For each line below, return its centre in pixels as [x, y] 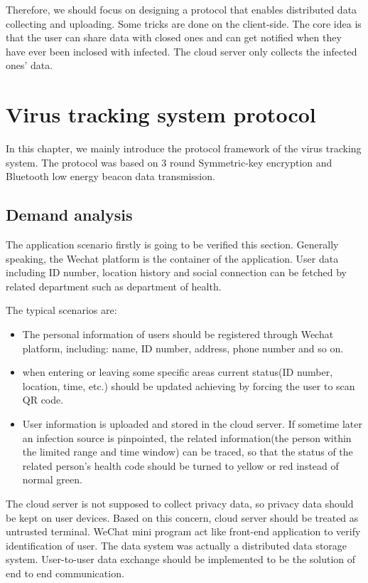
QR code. [43, 400]
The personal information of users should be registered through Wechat [178, 334]
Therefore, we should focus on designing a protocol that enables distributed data [182, 9]
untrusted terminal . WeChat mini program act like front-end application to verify [183, 531]
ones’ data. [29, 65]
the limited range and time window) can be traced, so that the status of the [188, 452]
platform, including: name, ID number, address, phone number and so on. [183, 348]
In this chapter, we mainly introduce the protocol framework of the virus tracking [184, 148]
